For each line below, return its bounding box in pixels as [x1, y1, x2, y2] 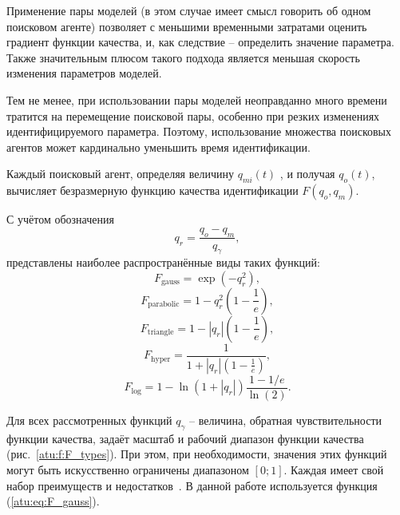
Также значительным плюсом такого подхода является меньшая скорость [6, 49, 360, 65]
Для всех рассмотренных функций [6, 411, 172, 428]
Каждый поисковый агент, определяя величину [6, 165, 234, 182]
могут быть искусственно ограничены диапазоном [6, 461, 249, 477]
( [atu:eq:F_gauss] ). [6, 493, 100, 509]
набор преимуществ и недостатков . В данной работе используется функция [6, 477, 378, 493]
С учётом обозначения [6, 211, 114, 228]
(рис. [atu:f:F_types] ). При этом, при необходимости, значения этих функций [6, 446, 387, 462]
